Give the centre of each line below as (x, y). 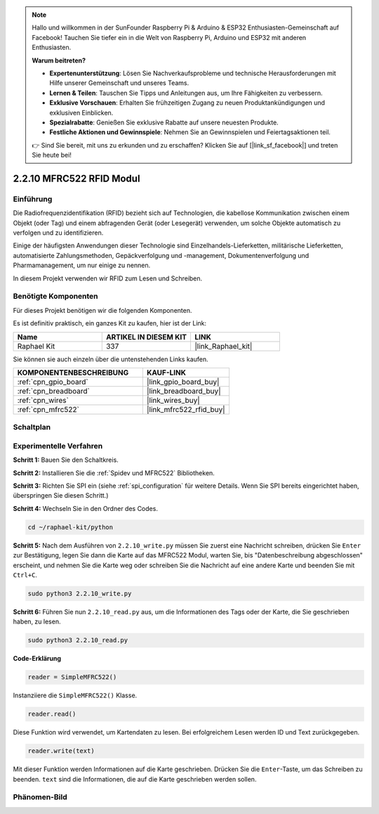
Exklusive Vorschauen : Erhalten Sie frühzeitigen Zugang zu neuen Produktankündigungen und (187, 103)
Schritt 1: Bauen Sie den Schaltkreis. (66, 460)
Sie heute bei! (52, 155)
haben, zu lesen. (37, 621)
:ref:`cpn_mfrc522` (48, 409)
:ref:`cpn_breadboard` (54, 391)
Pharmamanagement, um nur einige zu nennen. (82, 265)
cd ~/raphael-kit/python (71, 527)
